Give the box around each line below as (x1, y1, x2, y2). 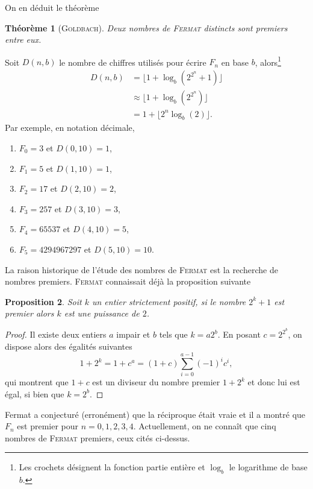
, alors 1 (255, 54, 281, 68)
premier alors (5, 307, 54, 320)
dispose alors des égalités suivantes (5, 339, 132, 352)
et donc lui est (247, 376, 300, 388)
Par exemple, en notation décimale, (5, 121, 135, 134)
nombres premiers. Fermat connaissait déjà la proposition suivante (5, 275, 251, 288)
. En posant (217, 328, 261, 341)
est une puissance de (64, 307, 140, 320)
